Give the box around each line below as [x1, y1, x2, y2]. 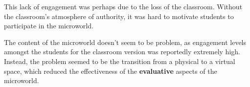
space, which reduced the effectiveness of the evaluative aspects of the [4, 65, 217, 76]
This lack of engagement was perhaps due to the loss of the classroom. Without [4, 1, 243, 11]
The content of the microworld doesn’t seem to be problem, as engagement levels [4, 37, 247, 47]
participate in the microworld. [4, 21, 93, 31]
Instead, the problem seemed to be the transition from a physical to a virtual [4, 56, 235, 66]
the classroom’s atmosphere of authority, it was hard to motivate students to [4, 11, 234, 21]
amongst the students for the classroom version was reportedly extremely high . [4, 46, 240, 57]
